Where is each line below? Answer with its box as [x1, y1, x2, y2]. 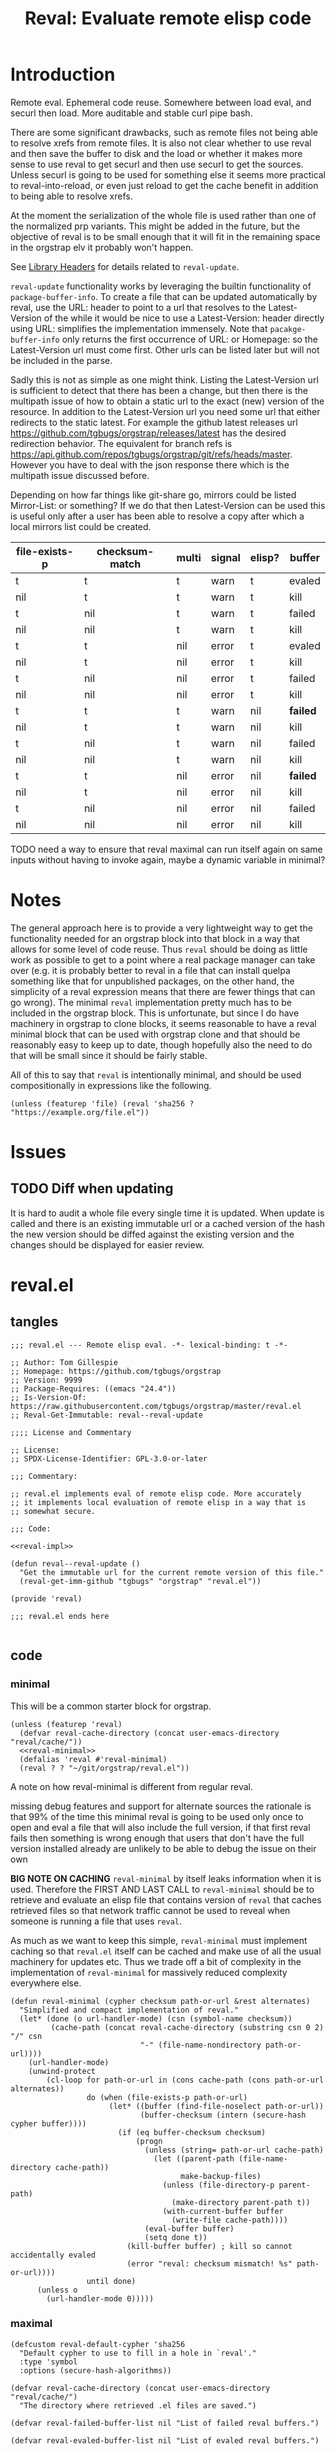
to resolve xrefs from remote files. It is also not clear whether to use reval [10, 137, 312, 149]
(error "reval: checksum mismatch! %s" [126, 2258, 293, 2269]
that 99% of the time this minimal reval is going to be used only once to [10, 1810, 304, 1822]
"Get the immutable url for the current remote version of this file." [19, 1567, 325, 1577]
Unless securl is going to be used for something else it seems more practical [10, 168, 327, 181]
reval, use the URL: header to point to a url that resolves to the [10, 301, 267, 313]
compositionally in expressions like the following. [10, 1079, 212, 1091]
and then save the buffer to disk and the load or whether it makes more [10, 147, 303, 159]
